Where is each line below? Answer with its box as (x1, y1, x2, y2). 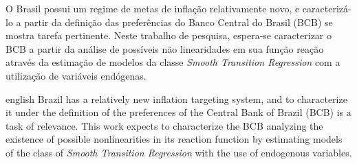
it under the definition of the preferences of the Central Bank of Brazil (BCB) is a (6, 105, 351, 119)
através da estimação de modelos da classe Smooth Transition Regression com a (6, 55, 340, 69)
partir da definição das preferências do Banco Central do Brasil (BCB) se (24, 14, 333, 29)
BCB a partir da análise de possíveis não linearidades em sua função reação (6, 41, 324, 56)
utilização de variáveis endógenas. (6, 68, 147, 82)
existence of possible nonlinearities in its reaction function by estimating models (6, 132, 343, 146)
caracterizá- (302, 1, 351, 15)
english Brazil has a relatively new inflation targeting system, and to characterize (6, 91, 347, 106)
